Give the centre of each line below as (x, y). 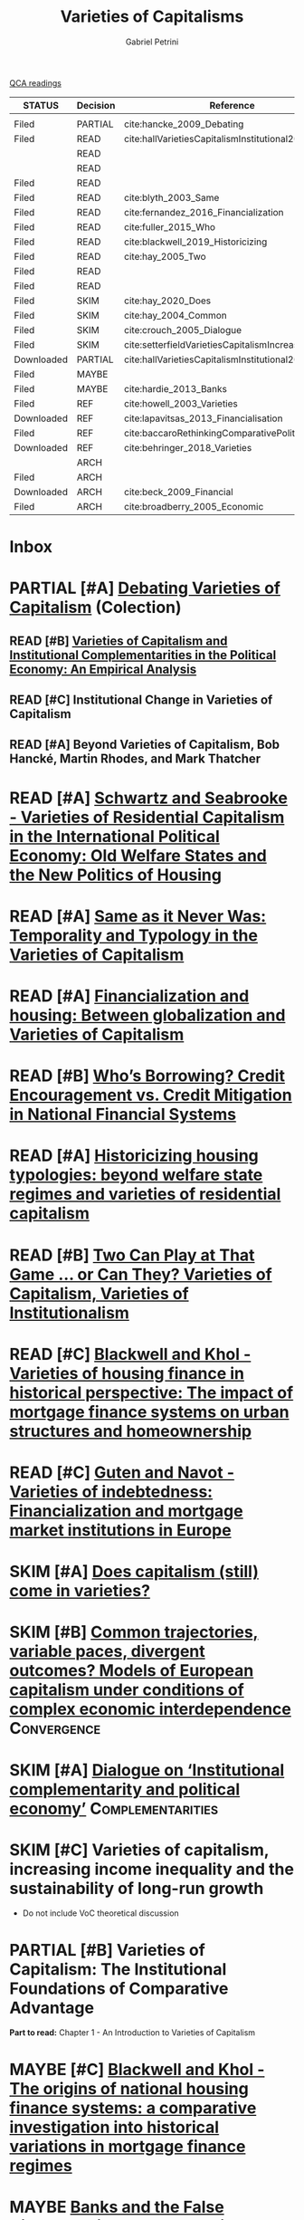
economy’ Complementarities (114, 1809)
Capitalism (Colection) (96, 608)
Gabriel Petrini (152, 42)
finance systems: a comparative (133, 2108)
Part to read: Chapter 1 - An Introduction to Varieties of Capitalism (133, 2033)
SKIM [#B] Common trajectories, (134, 1632)
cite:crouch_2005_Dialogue (183, 330)
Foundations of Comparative (119, 1988)
